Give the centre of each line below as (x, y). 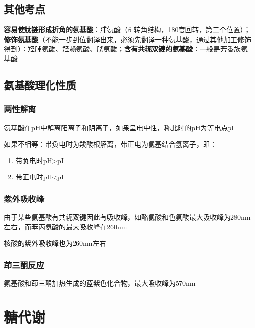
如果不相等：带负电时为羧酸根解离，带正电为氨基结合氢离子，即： (110, 144)
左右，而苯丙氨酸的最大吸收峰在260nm (65, 226)
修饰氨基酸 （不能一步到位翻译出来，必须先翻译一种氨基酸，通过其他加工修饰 (127, 39)
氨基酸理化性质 (40, 85)
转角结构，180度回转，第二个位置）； (192, 30)
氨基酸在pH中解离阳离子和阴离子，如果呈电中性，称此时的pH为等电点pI (119, 127)
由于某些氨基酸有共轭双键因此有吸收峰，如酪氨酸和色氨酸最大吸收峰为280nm (127, 217)
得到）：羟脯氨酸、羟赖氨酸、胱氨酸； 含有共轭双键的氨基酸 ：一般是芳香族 (122, 49)
